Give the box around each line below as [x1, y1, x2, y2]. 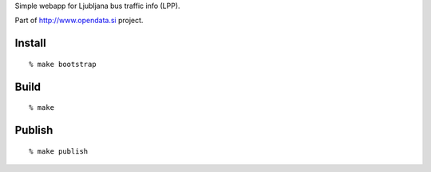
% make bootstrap [29, 60, 97, 68]
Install [14, 37, 47, 50]
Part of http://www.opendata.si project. [14, 16, 144, 25]
